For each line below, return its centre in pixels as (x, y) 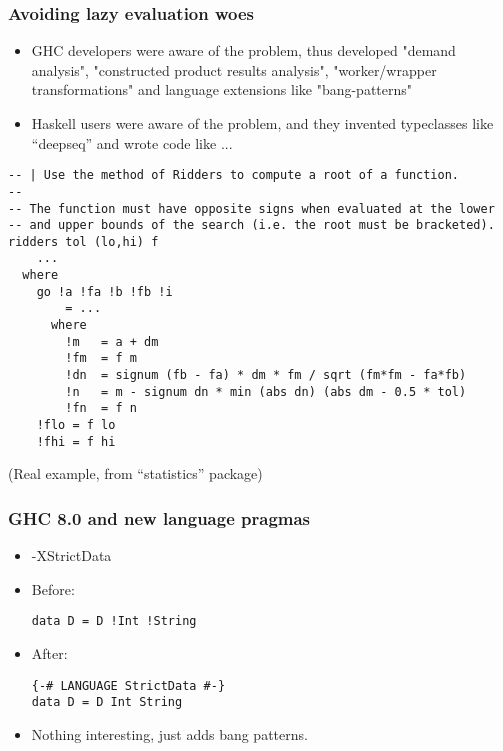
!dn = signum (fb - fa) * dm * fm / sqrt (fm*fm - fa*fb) (266, 375)
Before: (53, 588)
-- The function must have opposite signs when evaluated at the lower (251, 208)
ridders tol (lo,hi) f (83, 241)
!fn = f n (101, 408)
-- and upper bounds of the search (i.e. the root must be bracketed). (251, 225)
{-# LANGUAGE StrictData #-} (128, 685)
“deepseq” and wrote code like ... (132, 142)
